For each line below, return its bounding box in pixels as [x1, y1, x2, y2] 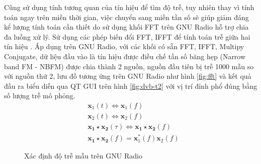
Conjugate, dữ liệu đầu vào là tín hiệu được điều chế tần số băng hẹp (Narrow [4, 51, 246, 61]
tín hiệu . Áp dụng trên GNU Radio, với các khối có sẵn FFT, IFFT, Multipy [4, 41, 244, 52]
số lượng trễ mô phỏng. [4, 90, 75, 101]
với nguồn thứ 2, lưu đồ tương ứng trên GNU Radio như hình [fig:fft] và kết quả [4, 71, 251, 81]
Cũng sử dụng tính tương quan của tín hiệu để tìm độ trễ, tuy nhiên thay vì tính [4, 2, 254, 12]
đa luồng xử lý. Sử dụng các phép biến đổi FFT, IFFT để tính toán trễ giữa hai [4, 31, 250, 42]
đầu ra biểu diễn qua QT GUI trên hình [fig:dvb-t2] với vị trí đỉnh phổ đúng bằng [4, 80, 257, 91]
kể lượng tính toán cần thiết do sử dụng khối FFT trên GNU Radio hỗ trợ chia [4, 22, 249, 32]
